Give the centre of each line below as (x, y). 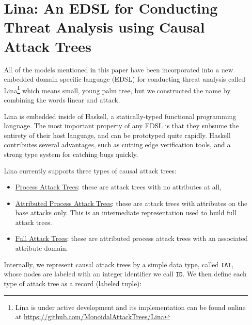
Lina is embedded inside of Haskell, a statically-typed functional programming (120, 116)
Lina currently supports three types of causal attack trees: (90, 170)
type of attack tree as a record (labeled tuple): (73, 283)
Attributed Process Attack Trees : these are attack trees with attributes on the (131, 203)
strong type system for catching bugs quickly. (71, 154)
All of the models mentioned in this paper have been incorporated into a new (118, 69)
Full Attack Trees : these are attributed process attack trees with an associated (132, 238)
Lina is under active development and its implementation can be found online (130, 307)
